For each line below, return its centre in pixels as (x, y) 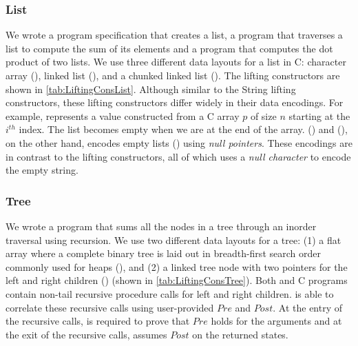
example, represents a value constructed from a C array (123, 115)
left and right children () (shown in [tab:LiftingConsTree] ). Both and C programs (177, 280)
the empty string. (42, 170)
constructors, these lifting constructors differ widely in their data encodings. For (175, 102)
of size (263, 115)
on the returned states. (240, 334)
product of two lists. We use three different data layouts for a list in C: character (176, 62)
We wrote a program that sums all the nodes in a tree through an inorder (161, 226)
